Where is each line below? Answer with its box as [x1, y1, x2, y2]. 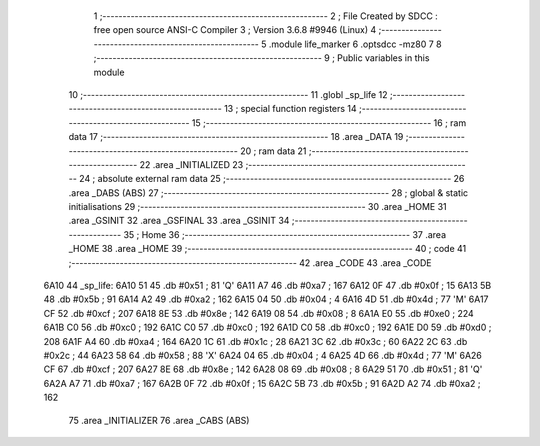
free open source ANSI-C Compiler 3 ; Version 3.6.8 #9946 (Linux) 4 [93, 24, 377, 36]
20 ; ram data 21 [240, 145, 307, 157]
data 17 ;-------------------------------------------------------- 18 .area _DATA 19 [68, 131, 404, 143]
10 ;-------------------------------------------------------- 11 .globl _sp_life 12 [68, 88, 388, 100]
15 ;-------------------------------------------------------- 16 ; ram [191, 116, 467, 129]
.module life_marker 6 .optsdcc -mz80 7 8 [268, 38, 442, 50]
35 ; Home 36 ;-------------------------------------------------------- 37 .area [123, 228, 447, 240]
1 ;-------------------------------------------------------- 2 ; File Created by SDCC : [93, 10, 439, 22]
